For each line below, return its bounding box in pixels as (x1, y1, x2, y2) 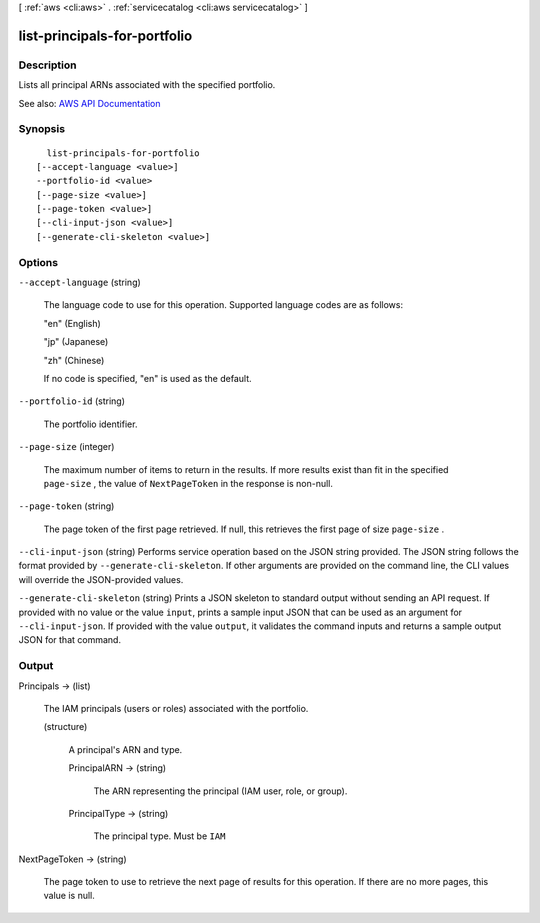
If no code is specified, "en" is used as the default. (43, 372, 252, 384)
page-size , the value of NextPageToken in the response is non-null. (43, 477, 334, 489)
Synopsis (18, 122, 65, 136)
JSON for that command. (18, 634, 122, 646)
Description (18, 58, 77, 72)
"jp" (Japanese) (43, 336, 109, 348)
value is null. (43, 890, 95, 902)
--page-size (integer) (18, 441, 115, 453)
